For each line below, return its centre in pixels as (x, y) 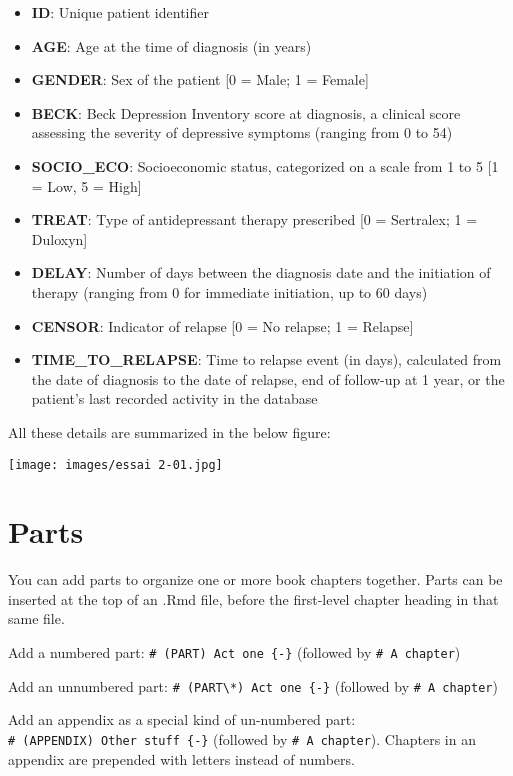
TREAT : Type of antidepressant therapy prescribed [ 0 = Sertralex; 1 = (254, 219)
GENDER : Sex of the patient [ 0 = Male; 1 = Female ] (200, 79)
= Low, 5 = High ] (86, 185)
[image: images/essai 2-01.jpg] (115, 464)
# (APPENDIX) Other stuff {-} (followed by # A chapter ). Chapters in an (242, 738)
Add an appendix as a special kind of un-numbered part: (182, 719)
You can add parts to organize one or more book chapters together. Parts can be (255, 579)
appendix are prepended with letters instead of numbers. (181, 758)
